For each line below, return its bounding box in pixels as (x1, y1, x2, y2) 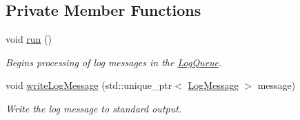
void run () (6, 32, 52, 46)
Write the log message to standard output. (6, 101, 182, 115)
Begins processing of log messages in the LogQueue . (6, 54, 222, 69)
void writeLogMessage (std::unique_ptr (6, 78, 172, 92)
